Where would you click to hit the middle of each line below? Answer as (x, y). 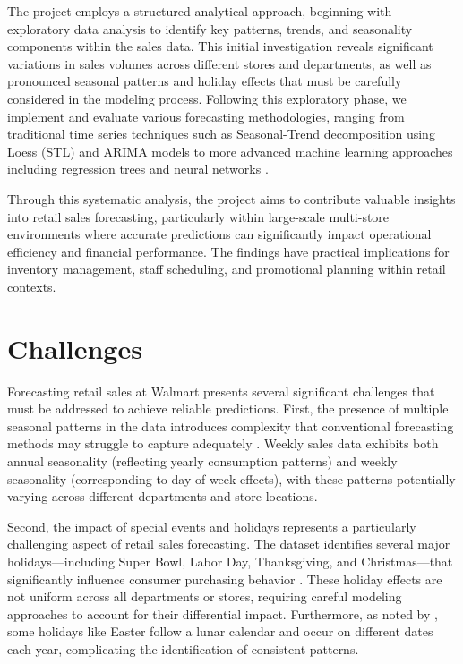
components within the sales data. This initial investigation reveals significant (220, 46)
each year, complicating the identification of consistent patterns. (183, 648)
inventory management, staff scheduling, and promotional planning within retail (227, 269)
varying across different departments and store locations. (163, 496)
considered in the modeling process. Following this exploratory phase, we (207, 98)
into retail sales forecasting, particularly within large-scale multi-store (198, 216)
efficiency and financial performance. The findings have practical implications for (228, 251)
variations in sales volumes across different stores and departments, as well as (219, 63)
